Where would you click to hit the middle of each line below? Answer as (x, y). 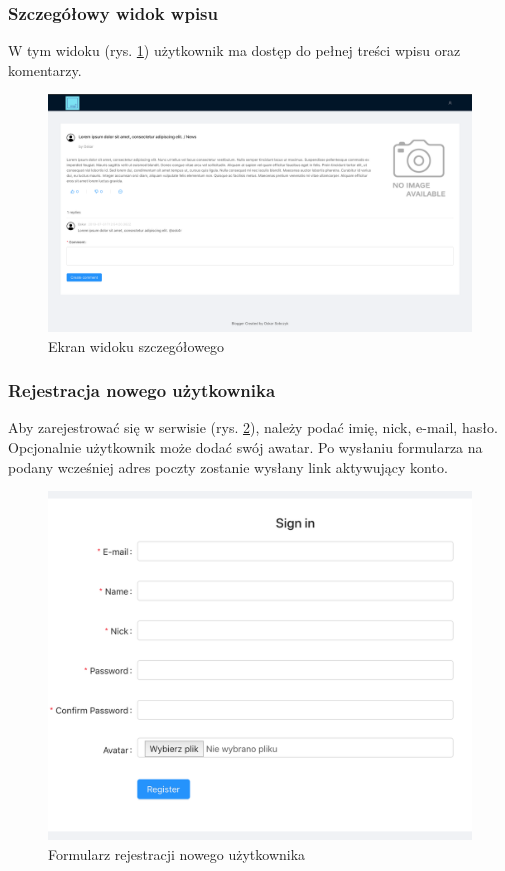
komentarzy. (45, 69)
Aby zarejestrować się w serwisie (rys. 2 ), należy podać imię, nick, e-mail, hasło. (253, 427)
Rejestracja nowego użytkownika (142, 390)
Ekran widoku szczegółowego (136, 345)
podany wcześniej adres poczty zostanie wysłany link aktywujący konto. (228, 466)
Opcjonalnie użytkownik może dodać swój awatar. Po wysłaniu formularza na (245, 447)
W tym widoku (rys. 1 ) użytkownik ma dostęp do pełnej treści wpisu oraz (234, 50)
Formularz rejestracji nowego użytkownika (177, 853)
